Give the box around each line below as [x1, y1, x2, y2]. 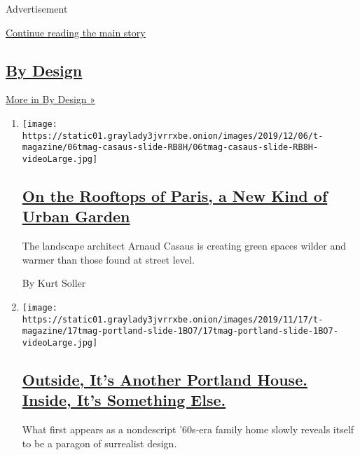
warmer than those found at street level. [22, 252, 195, 266]
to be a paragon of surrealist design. [22, 435, 177, 450]
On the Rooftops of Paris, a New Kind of [22, 185, 328, 206]
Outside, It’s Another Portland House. [22, 369, 307, 390]
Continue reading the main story [6, 25, 146, 39]
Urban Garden [22, 205, 130, 227]
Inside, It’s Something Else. [22, 389, 226, 411]
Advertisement [6, 1, 68, 15]
